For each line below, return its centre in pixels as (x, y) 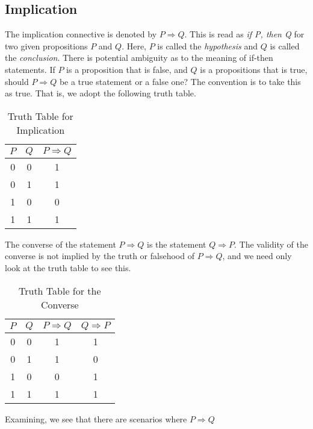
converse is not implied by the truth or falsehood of (100, 256)
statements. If (30, 69)
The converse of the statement (60, 244)
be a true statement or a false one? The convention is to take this (180, 81)
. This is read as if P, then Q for (244, 34)
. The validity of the (271, 244)
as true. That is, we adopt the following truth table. (101, 93)
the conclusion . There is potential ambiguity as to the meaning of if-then (139, 58)
